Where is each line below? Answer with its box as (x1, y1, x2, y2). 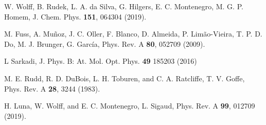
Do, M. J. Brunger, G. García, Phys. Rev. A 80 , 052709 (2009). (4, 38, 205, 49)
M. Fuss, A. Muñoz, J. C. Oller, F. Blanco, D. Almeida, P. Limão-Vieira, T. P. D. (4, 28, 262, 39)
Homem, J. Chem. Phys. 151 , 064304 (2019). (4, 11, 147, 22)
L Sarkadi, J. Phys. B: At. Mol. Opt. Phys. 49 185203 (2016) (4, 56, 197, 66)
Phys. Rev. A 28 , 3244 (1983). (4, 83, 100, 94)
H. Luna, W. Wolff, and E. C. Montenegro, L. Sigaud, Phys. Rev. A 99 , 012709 (4, 100, 255, 111)
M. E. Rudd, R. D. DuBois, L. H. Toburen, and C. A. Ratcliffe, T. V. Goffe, (4, 73, 245, 83)
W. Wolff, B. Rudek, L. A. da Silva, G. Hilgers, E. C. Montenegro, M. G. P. (4, 1, 243, 11)
